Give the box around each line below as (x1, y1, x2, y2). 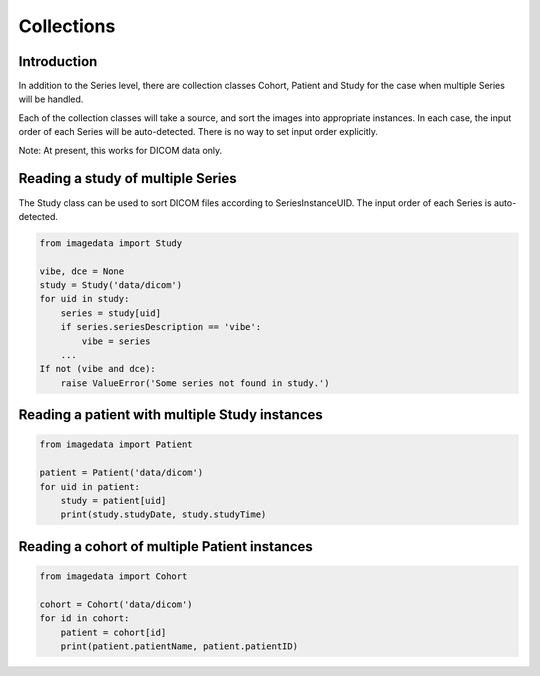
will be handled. (18, 93, 84, 105)
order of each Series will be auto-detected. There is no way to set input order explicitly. (18, 126, 379, 138)
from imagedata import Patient (39, 439, 194, 450)
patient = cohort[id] (60, 626, 167, 638)
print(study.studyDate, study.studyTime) (60, 509, 267, 520)
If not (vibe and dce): (39, 363, 157, 375)
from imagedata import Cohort (39, 570, 188, 582)
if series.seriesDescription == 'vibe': (60, 321, 262, 333)
